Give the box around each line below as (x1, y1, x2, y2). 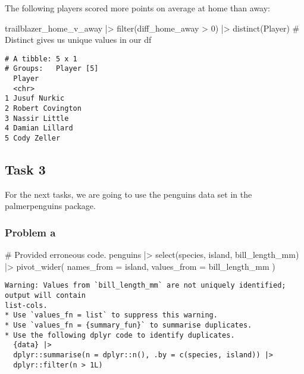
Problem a (5, 225, 56, 239)
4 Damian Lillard (5, 124, 73, 133)
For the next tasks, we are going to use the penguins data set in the (5, 188, 252, 200)
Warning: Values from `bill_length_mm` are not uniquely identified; (5, 281, 286, 290)
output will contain (5, 291, 86, 300)
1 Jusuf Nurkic (5, 94, 65, 103)
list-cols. (5, 301, 48, 310)
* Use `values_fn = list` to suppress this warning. (5, 311, 218, 320)
